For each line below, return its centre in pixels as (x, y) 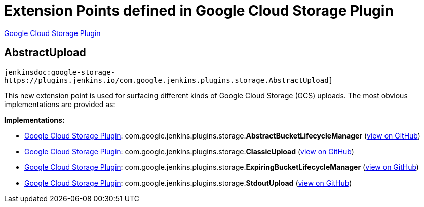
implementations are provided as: (60, 104)
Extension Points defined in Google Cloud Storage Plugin (199, 11)
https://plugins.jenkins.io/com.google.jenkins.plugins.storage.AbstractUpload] (169, 80)
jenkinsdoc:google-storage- (60, 72)
